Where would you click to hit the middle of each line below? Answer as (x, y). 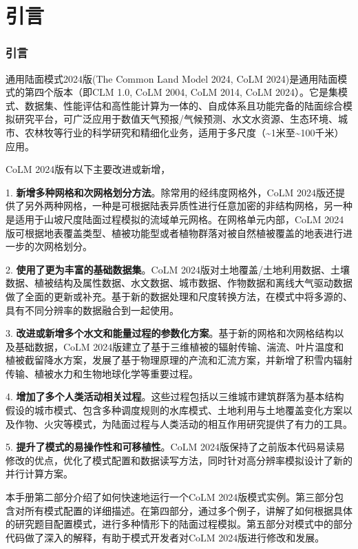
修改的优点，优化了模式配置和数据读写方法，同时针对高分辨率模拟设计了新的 (179, 460)
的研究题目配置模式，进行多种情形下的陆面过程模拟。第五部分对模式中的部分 (179, 524)
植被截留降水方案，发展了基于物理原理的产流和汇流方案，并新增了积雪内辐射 (179, 360)
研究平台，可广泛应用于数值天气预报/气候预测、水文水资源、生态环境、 (176, 119)
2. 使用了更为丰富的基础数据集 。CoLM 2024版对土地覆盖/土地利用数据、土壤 (178, 269)
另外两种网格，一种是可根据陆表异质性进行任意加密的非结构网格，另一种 (188, 206)
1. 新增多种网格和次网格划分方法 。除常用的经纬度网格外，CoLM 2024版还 (170, 192)
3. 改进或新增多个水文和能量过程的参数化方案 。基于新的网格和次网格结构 (170, 333)
